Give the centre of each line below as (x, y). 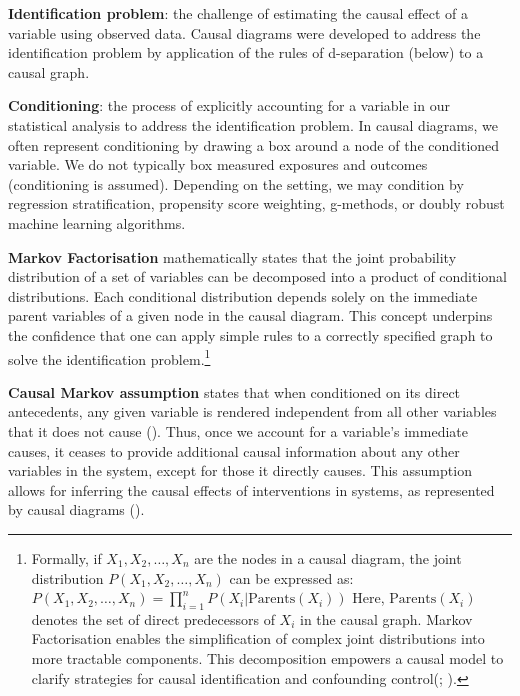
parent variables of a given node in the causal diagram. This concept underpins (250, 315)
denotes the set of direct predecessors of (153, 618)
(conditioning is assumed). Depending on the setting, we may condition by (236, 183)
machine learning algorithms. (97, 222)
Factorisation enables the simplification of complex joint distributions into (258, 638)
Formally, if (66, 557)
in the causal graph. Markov (386, 618)
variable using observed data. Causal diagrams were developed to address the (244, 32)
